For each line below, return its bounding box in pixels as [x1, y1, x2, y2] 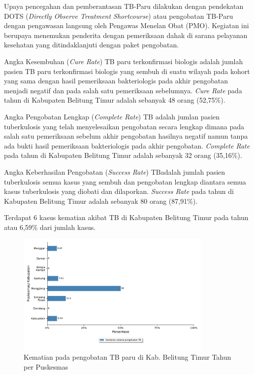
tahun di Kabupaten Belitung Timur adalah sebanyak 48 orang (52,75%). [4, 95, 225, 105]
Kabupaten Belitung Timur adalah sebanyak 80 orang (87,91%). [4, 195, 198, 206]
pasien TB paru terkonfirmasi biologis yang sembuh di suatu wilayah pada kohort [4, 66, 250, 76]
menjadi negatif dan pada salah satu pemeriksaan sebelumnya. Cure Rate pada [4, 85, 242, 95]
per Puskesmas [24, 361, 68, 372]
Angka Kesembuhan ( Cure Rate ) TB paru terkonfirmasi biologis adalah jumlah [4, 56, 243, 66]
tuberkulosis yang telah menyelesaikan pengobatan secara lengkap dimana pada [4, 121, 245, 131]
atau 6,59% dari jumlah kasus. [4, 222, 96, 232]
